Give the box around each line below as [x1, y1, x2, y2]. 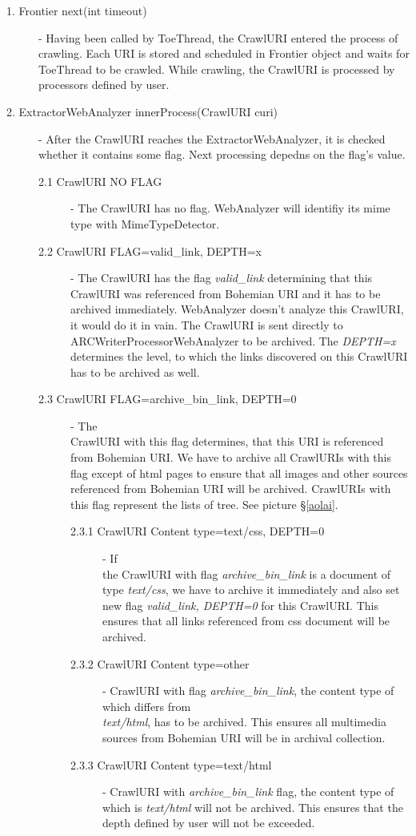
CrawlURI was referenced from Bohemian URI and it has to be [70, 285, 381, 301]
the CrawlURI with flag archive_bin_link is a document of [102, 565, 391, 582]
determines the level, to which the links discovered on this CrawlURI [70, 348, 408, 365]
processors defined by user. [38, 76, 170, 93]
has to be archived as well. [70, 363, 200, 380]
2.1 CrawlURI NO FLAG [38, 172, 162, 189]
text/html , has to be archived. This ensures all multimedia [102, 713, 386, 730]
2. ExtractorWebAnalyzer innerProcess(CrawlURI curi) [6, 103, 278, 119]
